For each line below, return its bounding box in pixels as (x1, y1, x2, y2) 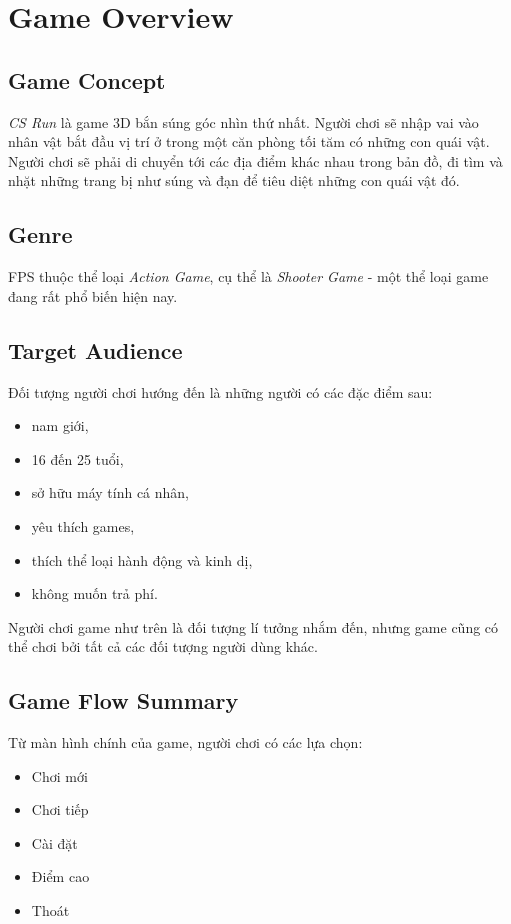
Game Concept (8, 64, 166, 95)
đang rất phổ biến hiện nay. (8, 285, 178, 306)
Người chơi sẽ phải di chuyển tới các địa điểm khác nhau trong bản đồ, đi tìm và (8, 150, 503, 171)
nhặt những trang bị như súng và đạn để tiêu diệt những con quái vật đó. (8, 170, 460, 191)
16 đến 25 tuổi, (31, 448, 124, 469)
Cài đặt (31, 832, 78, 853)
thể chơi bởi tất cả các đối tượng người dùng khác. (8, 636, 318, 657)
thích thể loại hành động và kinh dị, (31, 549, 253, 570)
